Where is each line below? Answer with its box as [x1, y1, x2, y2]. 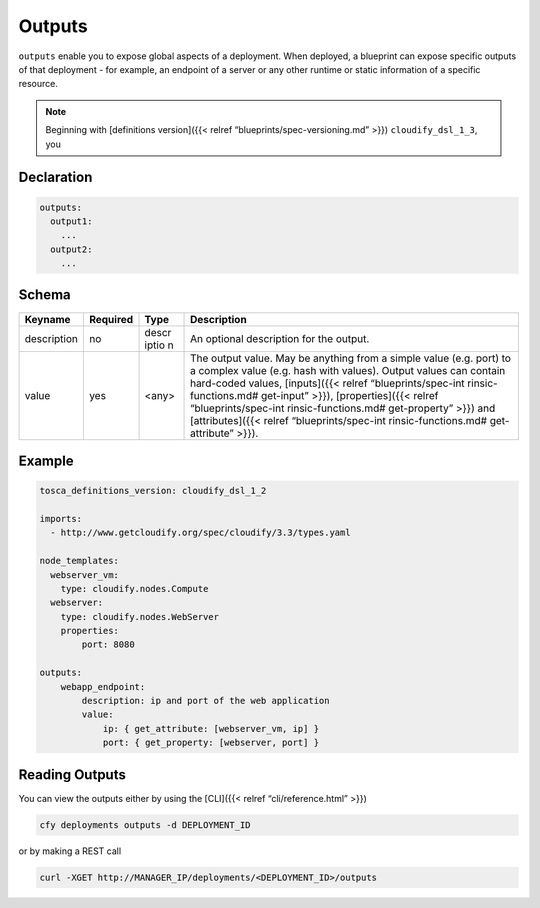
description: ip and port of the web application [81, 695, 330, 707]
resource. [18, 78, 59, 90]
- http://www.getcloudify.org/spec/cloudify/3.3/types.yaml [50, 527, 351, 539]
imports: [39, 513, 83, 524]
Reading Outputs [18, 766, 127, 783]
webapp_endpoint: [60, 681, 146, 692]
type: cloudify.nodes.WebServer [60, 611, 220, 622]
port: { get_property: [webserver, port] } [102, 737, 320, 749]
